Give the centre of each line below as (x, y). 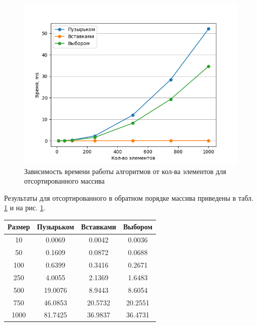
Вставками (99, 227)
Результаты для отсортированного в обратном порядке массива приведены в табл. (129, 197)
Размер (19, 227)
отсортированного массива (64, 181)
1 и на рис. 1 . (25, 208)
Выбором (138, 227)
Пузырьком (56, 227)
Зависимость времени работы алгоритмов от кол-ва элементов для (125, 171)
